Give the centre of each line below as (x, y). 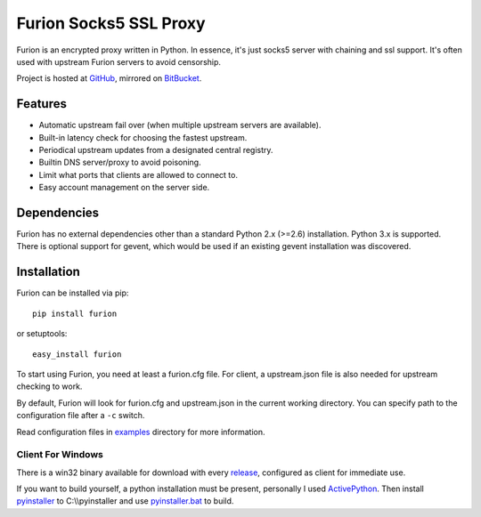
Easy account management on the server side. (124, 188)
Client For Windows (60, 455)
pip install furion (75, 313)
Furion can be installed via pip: (73, 293)
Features (41, 104)
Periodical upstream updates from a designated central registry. (156, 150)
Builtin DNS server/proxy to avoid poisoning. (120, 162)
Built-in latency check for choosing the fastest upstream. (143, 137)
